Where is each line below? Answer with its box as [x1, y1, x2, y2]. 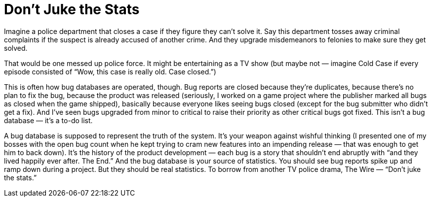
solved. [4, 43, 28, 52]
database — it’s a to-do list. [4, 116, 93, 125]
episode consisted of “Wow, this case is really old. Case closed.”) [4, 67, 216, 76]
